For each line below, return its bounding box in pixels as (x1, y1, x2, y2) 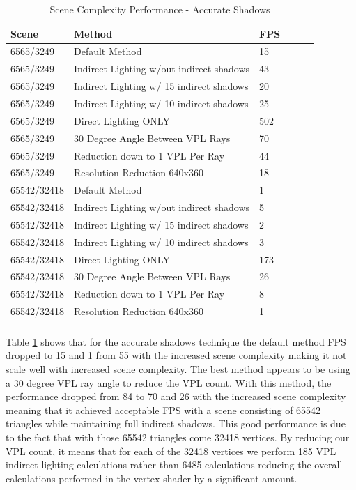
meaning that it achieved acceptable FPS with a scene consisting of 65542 (6, 402, 321, 417)
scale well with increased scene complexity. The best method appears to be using (6, 361, 350, 376)
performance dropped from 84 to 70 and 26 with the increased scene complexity (6, 389, 346, 404)
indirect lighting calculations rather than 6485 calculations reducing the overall (6, 457, 343, 472)
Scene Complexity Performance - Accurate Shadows (49, 2, 270, 16)
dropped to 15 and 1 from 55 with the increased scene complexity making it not (6, 348, 347, 362)
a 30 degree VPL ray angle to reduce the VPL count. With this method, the (6, 375, 332, 390)
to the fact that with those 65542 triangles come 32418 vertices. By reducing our (6, 429, 350, 444)
